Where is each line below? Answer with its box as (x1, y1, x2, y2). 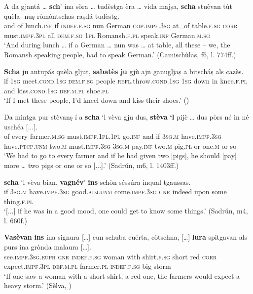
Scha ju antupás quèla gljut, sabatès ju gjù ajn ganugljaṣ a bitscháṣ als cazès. (4, 66, 244, 76)
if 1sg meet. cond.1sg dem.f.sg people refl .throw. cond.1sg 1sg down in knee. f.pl (4, 76, 248, 86)
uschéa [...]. (4, 121, 38, 131)
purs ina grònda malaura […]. (4, 242, 91, 252)
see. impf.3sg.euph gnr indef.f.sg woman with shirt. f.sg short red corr (4, 251, 217, 261)
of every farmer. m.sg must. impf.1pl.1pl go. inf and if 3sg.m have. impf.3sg (4, 131, 222, 141)
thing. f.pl (4, 196, 34, 206)
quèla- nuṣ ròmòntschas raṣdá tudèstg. (4, 10, 119, 21)
